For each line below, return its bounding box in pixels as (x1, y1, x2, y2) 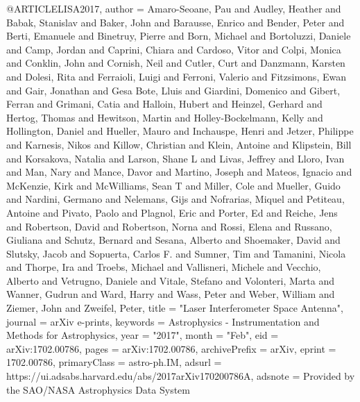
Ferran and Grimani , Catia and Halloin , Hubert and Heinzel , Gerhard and (6, 97, 323, 111)
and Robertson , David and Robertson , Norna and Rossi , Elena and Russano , (6, 219, 332, 233)
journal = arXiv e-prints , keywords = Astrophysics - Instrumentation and (6, 314, 320, 328)
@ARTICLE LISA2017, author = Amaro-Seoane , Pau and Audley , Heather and (6, 1, 341, 15)
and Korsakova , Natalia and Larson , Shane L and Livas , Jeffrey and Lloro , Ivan (6, 151, 345, 165)
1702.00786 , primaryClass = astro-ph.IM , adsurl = (6, 355, 222, 369)
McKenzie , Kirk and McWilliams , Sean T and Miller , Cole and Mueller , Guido (6, 178, 341, 192)
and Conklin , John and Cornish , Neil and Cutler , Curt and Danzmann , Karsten (6, 56, 345, 70)
